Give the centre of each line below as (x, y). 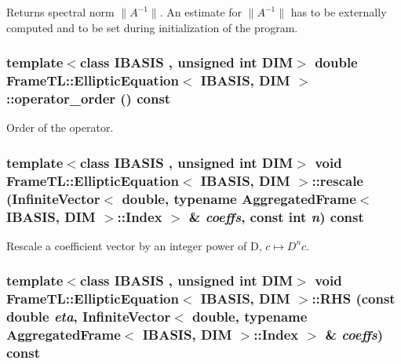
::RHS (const (354, 298)
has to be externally (339, 12)
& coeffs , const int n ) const (276, 216)
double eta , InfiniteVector (89, 317)
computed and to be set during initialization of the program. (152, 27)
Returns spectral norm (60, 12)
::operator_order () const (89, 98)
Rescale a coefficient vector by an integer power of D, (134, 245)
